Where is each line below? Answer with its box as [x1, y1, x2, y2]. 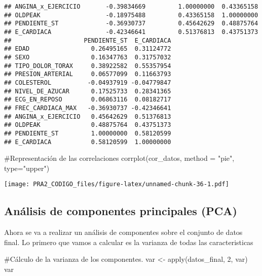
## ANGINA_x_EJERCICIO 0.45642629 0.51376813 [4, 113, 171, 120]
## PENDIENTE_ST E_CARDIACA [4, 37, 171, 44]
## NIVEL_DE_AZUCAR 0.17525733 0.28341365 [4, 87, 171, 95]
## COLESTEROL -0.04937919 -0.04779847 [4, 79, 171, 86]
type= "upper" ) [4, 162, 50, 173]
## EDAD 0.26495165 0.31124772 [4, 45, 171, 53]
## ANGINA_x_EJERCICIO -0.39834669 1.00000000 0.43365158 [4, 3, 258, 10]
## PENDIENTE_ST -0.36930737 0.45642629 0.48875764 [4, 20, 258, 27]
